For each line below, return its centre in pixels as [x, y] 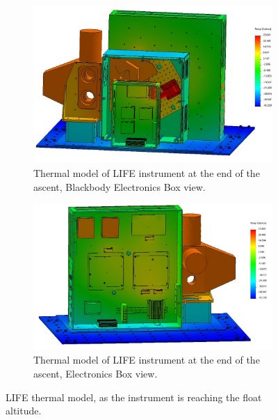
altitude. [24, 411]
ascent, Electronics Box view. [96, 374]
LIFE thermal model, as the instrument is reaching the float [134, 397]
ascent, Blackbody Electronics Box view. [120, 186]
